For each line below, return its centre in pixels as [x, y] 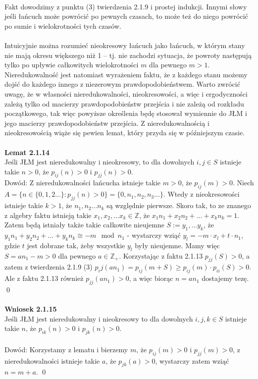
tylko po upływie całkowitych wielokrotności [72, 65]
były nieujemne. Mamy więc [177, 245]
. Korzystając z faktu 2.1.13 [161, 255]
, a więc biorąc [151, 278]
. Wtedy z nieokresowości [201, 194]
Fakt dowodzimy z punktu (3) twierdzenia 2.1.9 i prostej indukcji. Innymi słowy [126, 6]
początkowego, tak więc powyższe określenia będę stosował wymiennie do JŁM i [126, 113]
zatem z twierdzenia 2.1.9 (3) [49, 267]
